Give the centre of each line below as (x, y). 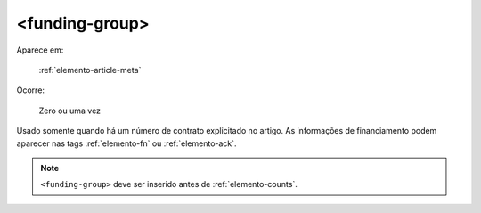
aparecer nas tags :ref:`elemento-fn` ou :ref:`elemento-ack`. (126, 143)
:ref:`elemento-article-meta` (90, 70)
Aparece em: (40, 50)
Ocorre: (30, 90)
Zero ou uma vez (70, 111)
